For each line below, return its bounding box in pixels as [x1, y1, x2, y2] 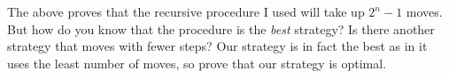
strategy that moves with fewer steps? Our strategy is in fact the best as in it [7, 37, 428, 55]
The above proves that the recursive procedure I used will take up [7, 3, 365, 20]
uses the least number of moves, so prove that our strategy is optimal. [7, 53, 387, 72]
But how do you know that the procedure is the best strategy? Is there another [7, 19, 435, 38]
